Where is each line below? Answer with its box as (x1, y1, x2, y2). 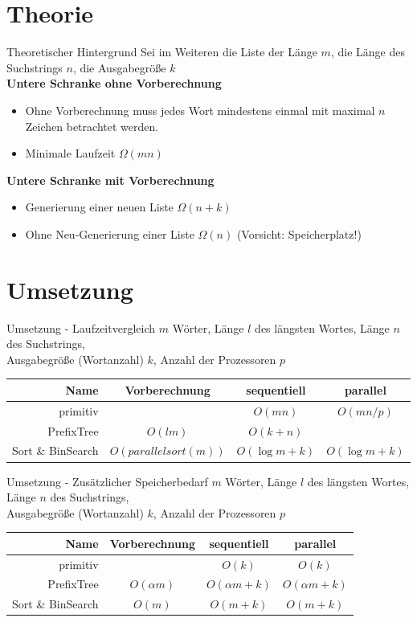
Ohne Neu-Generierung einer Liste (25, 225, 194, 242)
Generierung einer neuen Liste (25, 198, 174, 215)
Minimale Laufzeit (25, 145, 116, 162)
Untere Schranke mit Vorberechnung (6, 171, 215, 188)
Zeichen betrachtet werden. (25, 117, 159, 134)
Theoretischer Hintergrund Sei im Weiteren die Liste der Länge (6, 43, 317, 60)
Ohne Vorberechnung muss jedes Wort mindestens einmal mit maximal (25, 101, 375, 118)
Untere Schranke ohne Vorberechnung (6, 75, 222, 92)
